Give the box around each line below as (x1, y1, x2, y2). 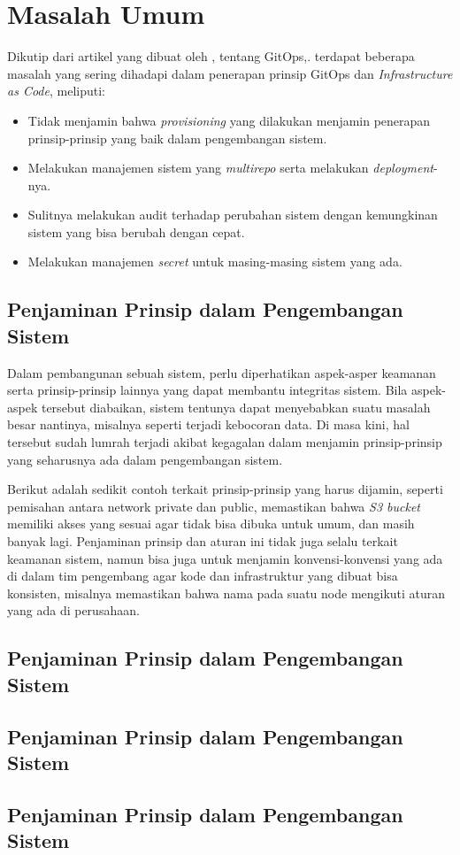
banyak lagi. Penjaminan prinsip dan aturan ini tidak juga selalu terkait (7, 532, 398, 550)
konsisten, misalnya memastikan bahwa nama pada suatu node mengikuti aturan (7, 583, 446, 602)
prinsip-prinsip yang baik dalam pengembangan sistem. (27, 128, 327, 147)
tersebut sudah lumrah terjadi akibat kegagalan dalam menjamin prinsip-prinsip (7, 433, 442, 451)
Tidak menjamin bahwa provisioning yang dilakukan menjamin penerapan (27, 111, 431, 129)
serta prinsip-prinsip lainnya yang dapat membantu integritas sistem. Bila (7, 381, 408, 399)
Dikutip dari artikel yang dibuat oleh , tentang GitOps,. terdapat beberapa (7, 47, 415, 65)
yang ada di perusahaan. (7, 601, 140, 620)
